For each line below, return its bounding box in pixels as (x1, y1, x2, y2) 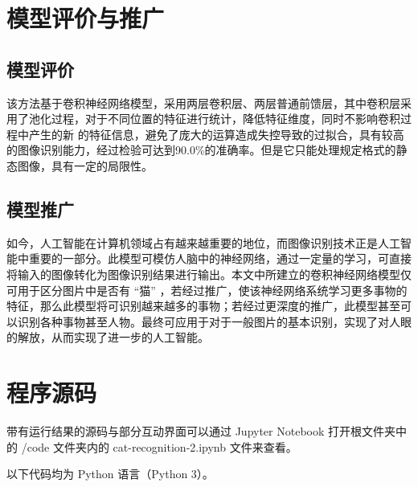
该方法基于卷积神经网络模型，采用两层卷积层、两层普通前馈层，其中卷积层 (6, 94, 400, 111)
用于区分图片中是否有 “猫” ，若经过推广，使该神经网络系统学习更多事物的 (17, 281, 408, 298)
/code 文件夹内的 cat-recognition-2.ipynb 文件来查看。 (21, 438, 297, 455)
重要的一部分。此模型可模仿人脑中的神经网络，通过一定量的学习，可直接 (28, 250, 412, 267)
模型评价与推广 (6, 2, 165, 35)
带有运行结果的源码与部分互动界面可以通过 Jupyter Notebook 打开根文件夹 (6, 423, 396, 440)
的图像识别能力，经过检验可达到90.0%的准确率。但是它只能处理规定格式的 (6, 141, 396, 158)
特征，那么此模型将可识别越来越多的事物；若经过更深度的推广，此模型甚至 (6, 297, 400, 314)
